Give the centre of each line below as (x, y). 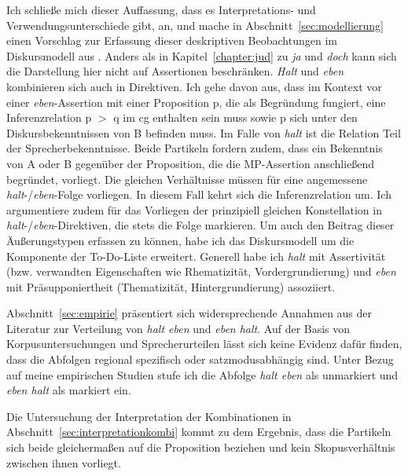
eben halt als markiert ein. (69, 390)
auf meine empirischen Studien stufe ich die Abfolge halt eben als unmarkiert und (202, 374)
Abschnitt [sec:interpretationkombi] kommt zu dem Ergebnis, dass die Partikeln (199, 432)
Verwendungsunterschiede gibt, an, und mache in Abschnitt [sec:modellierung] (195, 25)
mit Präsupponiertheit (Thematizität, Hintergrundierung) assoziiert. (171, 286)
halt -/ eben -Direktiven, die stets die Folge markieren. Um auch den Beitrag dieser (200, 225)
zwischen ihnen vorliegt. (64, 462)
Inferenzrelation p (49, 117)
